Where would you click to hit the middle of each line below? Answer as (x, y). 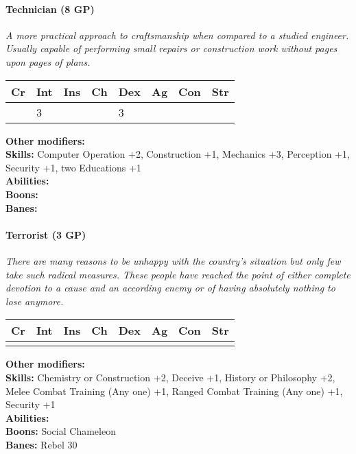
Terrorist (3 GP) (46, 234)
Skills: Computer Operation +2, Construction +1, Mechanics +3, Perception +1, (178, 154)
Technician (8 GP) (50, 9)
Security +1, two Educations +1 (73, 167)
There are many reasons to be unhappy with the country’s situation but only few (173, 260)
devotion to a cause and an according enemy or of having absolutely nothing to (170, 288)
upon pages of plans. (48, 61)
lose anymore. (35, 301)
